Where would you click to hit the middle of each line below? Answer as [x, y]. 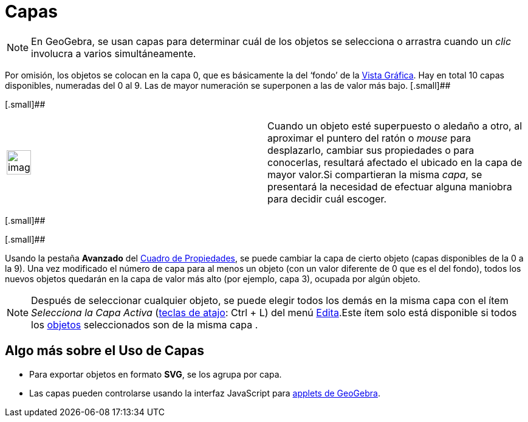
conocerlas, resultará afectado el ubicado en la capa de [395, 162]
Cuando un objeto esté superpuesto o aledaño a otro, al [395, 126]
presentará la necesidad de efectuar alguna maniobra [390, 186]
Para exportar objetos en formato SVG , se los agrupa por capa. [156, 374]
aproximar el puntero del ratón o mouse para [369, 138]
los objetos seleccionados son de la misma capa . [145, 324]
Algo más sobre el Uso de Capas [105, 351]
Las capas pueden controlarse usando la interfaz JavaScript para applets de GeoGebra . [205, 393]
